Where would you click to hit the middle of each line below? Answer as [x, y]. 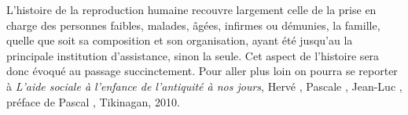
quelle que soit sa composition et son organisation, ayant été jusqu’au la [180, 40]
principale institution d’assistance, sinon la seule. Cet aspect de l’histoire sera [193, 55]
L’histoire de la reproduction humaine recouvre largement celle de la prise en [191, 9]
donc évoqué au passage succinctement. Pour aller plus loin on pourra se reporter [202, 71]
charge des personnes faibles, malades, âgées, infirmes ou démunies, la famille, [193, 25]
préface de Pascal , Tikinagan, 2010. [93, 101]
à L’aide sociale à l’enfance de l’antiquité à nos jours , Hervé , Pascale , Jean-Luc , [204, 86]
